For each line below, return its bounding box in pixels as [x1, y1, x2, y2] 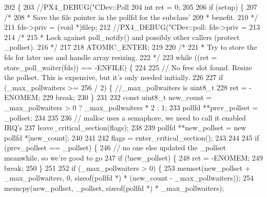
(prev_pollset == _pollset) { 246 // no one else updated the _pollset [4, 142, 226, 153]
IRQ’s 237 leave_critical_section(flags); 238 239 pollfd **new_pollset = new [4, 122, 246, 133]
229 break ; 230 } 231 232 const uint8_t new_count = [42, 92, 212, 103]
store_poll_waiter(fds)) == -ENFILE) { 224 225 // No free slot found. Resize [4, 62, 252, 72]
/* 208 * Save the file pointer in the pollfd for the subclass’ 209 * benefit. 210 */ [4, 11, 258, 22]
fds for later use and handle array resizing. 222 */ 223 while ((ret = [4, 51, 217, 62]
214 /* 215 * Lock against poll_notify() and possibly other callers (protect [4, 31, 240, 42]
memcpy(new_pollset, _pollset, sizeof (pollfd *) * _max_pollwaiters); [4, 182, 224, 193]
